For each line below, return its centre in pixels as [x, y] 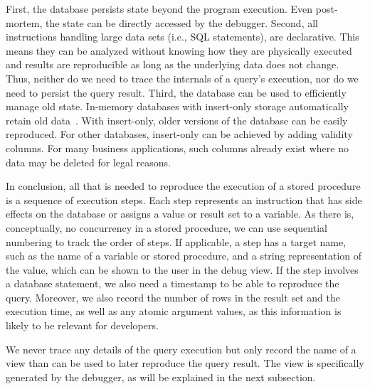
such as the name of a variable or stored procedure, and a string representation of [184, 256]
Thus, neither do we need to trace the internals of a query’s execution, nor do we [182, 78]
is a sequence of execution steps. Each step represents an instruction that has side [184, 199]
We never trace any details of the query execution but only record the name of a [181, 349]
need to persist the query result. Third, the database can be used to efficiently [176, 92]
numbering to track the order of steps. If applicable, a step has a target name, [176, 241]
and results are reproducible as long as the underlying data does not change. [173, 64]
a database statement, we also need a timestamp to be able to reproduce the [173, 283]
